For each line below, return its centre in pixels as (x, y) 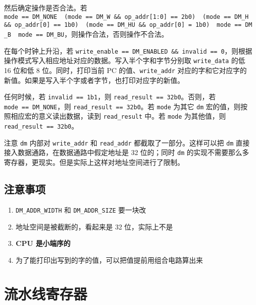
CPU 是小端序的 (43, 243)
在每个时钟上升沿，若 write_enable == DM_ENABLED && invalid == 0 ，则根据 (128, 50)
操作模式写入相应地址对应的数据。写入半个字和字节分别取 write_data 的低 (125, 60)
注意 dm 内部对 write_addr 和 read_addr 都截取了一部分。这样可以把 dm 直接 (127, 142)
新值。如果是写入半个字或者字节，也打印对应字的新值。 (94, 80)
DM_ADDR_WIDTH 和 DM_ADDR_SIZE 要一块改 (81, 209)
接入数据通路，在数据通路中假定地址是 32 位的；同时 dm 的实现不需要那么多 (127, 152)
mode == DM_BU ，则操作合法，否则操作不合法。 (93, 34)
